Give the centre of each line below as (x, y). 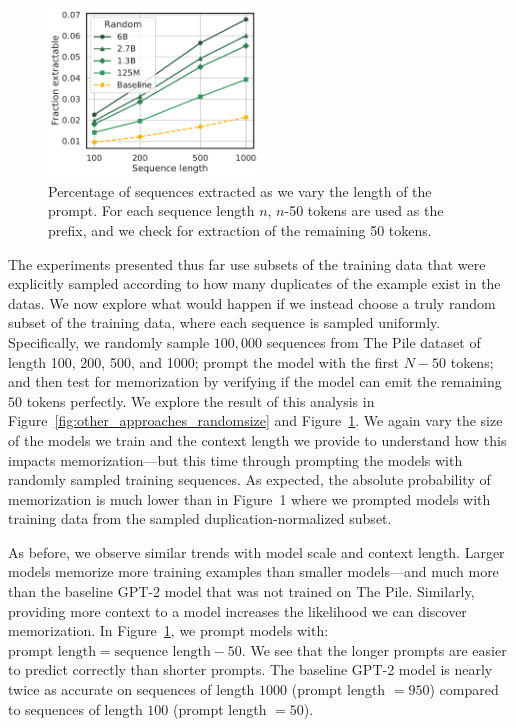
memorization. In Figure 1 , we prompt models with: (168, 630)
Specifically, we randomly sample (109, 341)
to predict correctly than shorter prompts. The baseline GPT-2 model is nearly (250, 669)
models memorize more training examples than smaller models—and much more (253, 571)
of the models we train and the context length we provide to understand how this (257, 439)
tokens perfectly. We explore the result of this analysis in (200, 400)
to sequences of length (75, 708)
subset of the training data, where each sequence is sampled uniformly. (224, 322)
